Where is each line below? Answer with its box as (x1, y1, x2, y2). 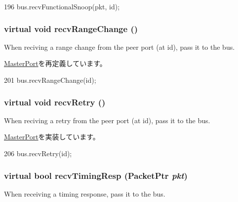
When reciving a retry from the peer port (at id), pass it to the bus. (4, 115, 210, 125)
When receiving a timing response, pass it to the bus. (4, 188, 165, 199)
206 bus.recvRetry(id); (4, 148, 72, 158)
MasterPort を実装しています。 (4, 132, 100, 142)
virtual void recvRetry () (4, 96, 106, 108)
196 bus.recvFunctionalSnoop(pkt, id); (4, 1, 120, 11)
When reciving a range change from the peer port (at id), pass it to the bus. (4, 41, 235, 52)
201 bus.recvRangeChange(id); (4, 75, 96, 85)
